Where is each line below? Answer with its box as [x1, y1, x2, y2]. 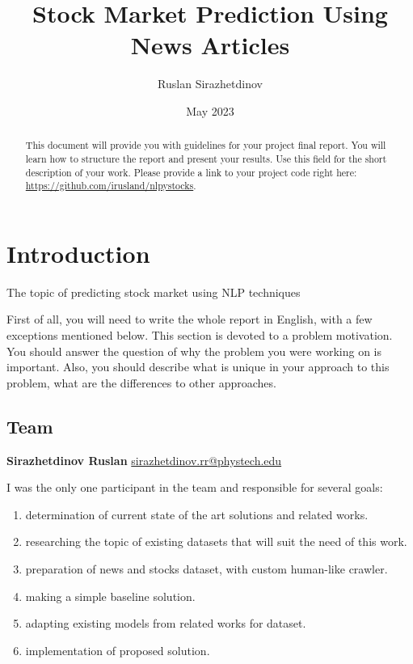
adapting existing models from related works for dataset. [25, 615, 306, 632]
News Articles [130, 28, 290, 61]
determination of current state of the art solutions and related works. [25, 505, 369, 522]
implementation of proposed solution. [25, 641, 210, 658]
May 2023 [186, 102, 234, 119]
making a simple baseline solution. [25, 587, 196, 604]
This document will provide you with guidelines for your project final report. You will [25, 138, 386, 152]
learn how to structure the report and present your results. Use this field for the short [25, 151, 387, 165]
